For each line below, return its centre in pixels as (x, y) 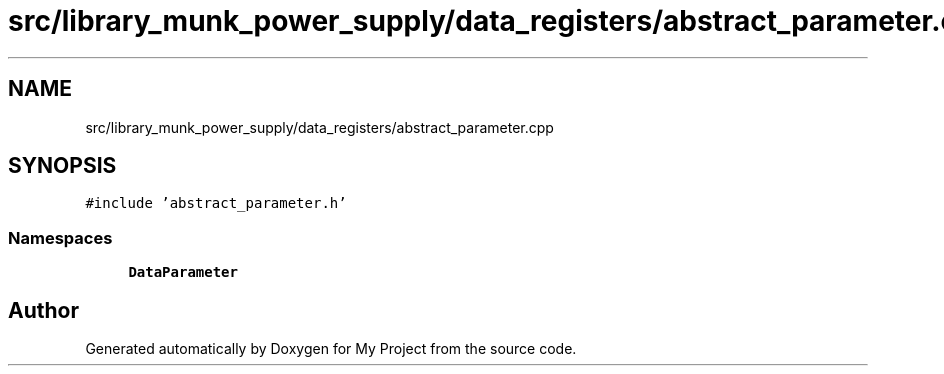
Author (43, 310)
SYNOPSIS (62, 166)
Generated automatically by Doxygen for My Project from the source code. (331, 349)
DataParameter (183, 272)
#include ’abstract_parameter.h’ (216, 203)
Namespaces (60, 237)
